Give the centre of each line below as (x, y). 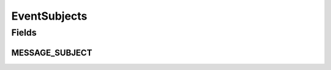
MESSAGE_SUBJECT (52, 52)
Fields (24, 33)
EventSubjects (49, 16)
